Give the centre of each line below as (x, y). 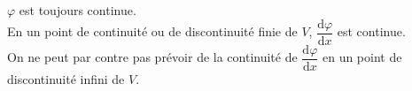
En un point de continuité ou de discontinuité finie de (152, 31)
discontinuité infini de (66, 78)
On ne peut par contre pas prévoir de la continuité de (152, 57)
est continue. (371, 31)
